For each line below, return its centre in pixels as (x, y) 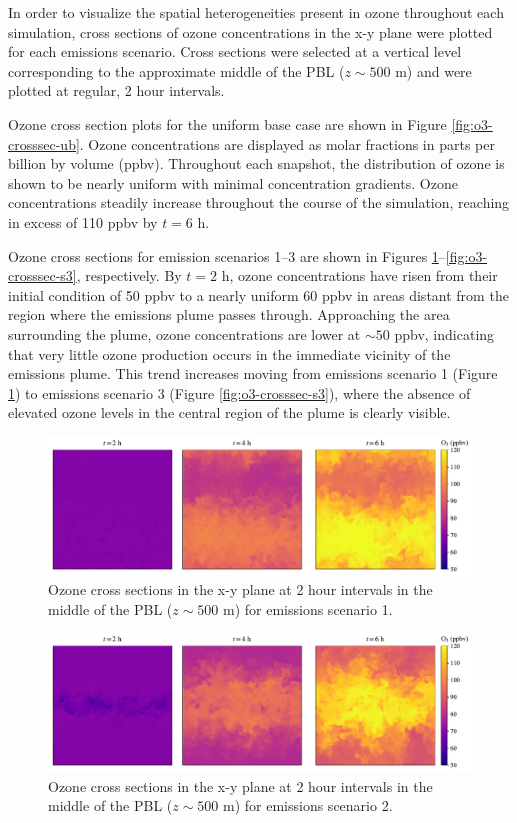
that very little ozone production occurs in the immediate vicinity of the (229, 353)
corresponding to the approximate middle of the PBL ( (176, 70)
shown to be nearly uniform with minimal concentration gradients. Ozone (233, 182)
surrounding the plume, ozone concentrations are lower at (184, 333)
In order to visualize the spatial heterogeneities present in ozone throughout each (256, 12)
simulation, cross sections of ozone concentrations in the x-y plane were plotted (250, 31)
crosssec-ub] (44, 143)
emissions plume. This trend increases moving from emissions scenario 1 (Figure (253, 373)
